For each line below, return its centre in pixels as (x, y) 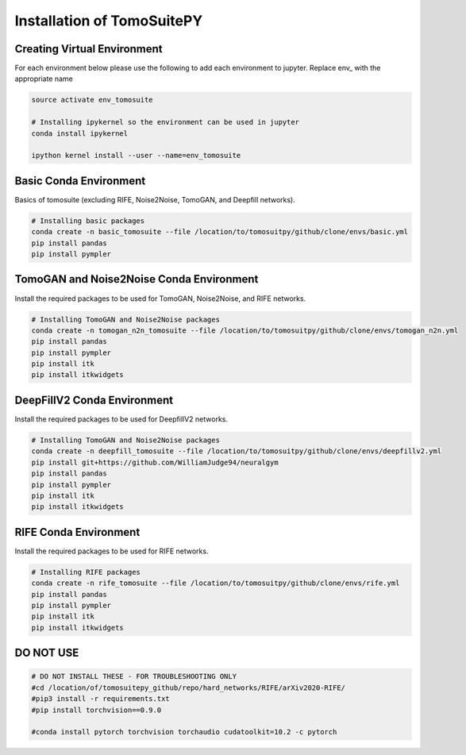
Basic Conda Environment (80, 181)
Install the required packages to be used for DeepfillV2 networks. (121, 419)
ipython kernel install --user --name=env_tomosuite (136, 156)
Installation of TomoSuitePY (109, 21)
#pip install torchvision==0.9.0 (96, 710)
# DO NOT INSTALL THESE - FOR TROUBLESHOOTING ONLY (134, 676)
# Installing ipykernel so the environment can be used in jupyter (166, 122)
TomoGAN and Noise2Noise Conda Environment (137, 279)
